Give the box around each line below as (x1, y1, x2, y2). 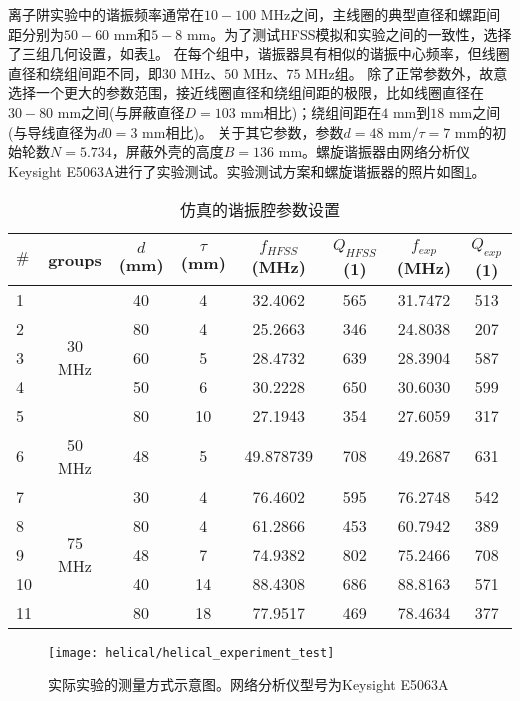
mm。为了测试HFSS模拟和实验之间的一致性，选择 (186, 23, 512, 44)
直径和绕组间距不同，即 (8, 62, 162, 83)
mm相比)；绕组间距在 (240, 101, 382, 122)
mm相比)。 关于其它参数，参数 (142, 121, 344, 142)
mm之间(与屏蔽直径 (57, 101, 185, 122)
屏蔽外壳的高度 (125, 141, 224, 162)
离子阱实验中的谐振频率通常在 (8, 4, 204, 24)
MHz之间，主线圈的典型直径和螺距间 (260, 4, 501, 24)
